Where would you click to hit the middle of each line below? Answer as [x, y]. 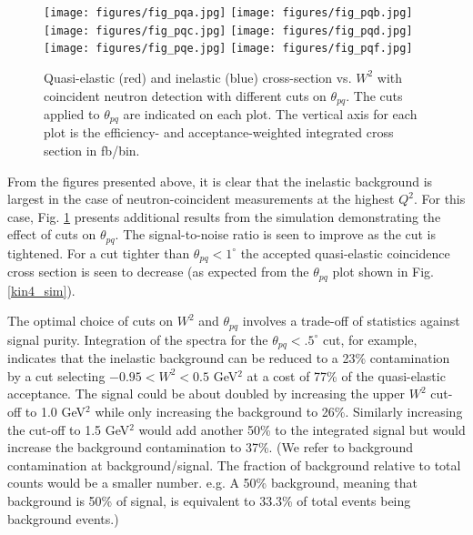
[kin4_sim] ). [41, 290]
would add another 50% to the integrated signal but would [302, 429]
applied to [72, 114]
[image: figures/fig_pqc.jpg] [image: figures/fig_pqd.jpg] [228, 30]
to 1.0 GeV [55, 412]
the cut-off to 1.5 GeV [69, 429]
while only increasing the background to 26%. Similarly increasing [279, 412]
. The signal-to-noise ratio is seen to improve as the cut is [276, 234]
